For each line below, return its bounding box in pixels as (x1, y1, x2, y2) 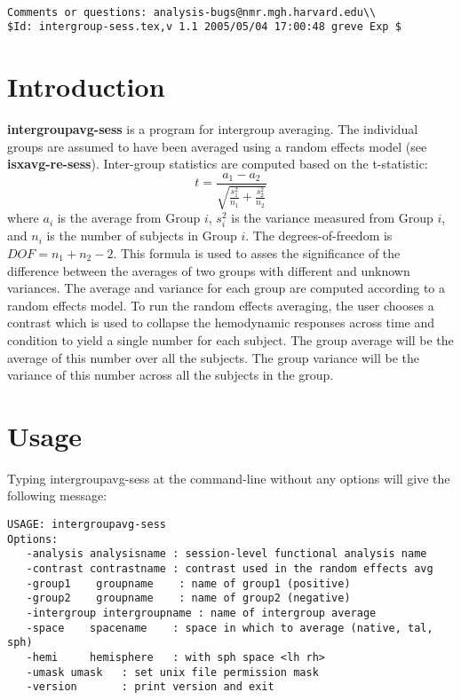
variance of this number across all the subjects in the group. (7, 366, 334, 384)
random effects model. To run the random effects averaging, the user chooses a (7, 295, 434, 314)
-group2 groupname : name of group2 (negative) (26, 592, 351, 605)
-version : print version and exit (26, 680, 274, 694)
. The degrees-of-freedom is (245, 226, 393, 245)
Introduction (7, 68, 165, 105)
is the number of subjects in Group (46, 226, 237, 245)
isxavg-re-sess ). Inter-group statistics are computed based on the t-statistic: (7, 154, 428, 173)
